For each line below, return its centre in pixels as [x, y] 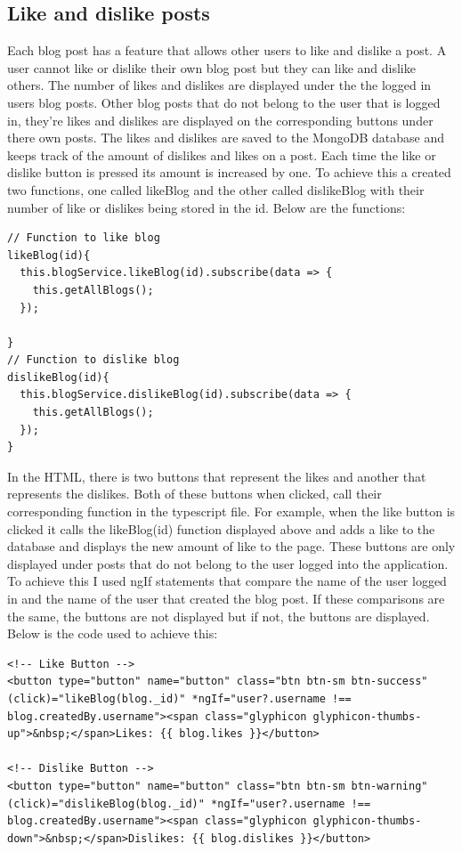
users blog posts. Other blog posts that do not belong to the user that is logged [224, 102]
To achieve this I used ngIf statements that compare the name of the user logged [227, 581]
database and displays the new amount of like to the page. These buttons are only [231, 546]
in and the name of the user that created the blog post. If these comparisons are [226, 599]
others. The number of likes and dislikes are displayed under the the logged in [219, 85]
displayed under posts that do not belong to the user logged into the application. [228, 563]
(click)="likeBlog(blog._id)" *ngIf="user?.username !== [179, 698]
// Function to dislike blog [93, 360]
